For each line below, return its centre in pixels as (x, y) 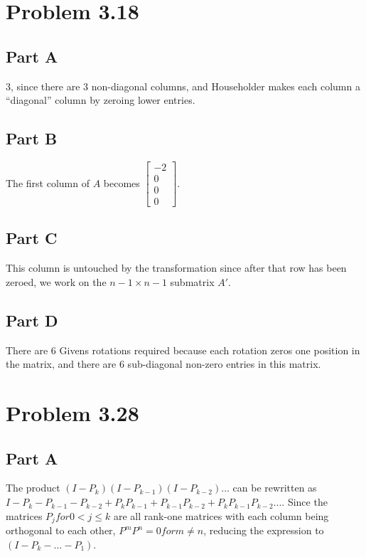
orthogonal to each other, (61, 530)
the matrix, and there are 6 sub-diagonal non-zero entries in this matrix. (163, 364)
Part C (32, 238)
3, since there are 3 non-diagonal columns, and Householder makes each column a (183, 86)
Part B (32, 138)
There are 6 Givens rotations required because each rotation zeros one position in (183, 350)
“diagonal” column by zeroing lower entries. (101, 100)
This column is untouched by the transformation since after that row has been (176, 268)
